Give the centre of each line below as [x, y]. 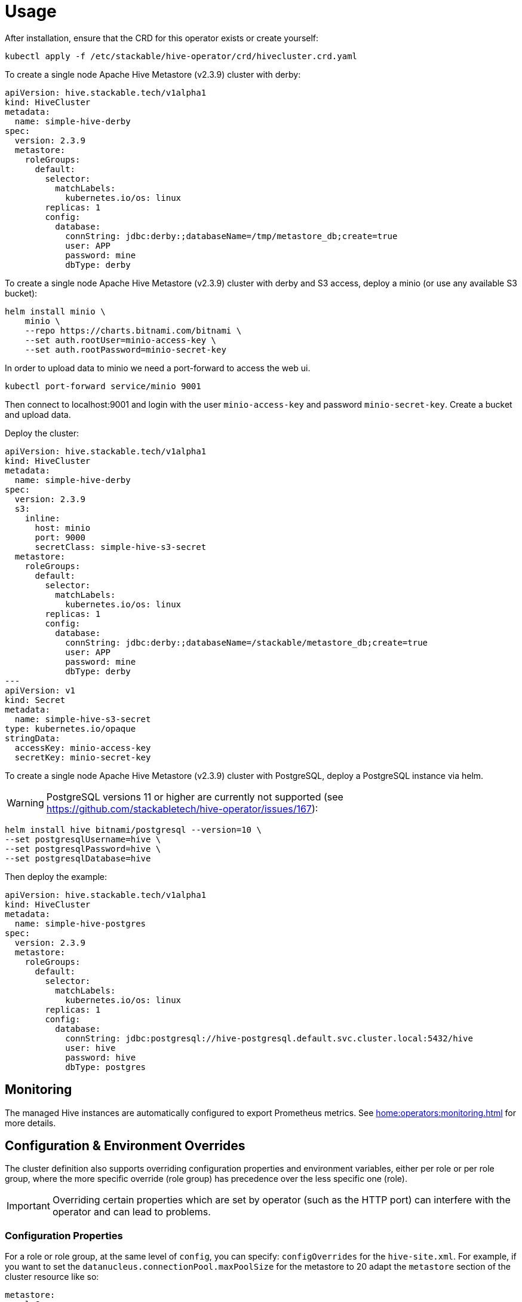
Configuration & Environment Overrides [125, 1146]
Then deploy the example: [56, 876]
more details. [30, 1123]
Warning [25, 803]
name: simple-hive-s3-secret [83, 719]
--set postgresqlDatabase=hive [78, 858]
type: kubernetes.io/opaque [70, 728]
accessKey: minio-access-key [83, 748]
